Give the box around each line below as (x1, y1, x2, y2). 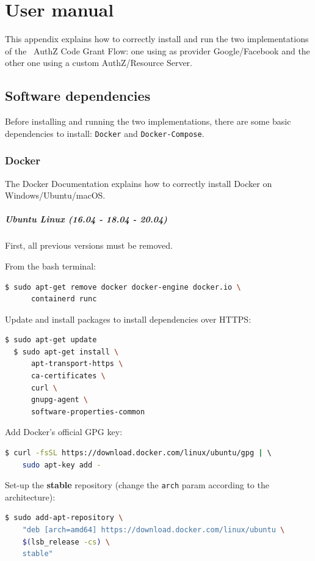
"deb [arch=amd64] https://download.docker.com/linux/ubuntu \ (22, 526, 285, 535)
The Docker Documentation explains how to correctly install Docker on (5, 177, 272, 189)
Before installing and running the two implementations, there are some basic (5, 115, 291, 128)
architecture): (5, 490, 56, 503)
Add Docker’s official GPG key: (5, 425, 123, 438)
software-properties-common (31, 407, 145, 416)
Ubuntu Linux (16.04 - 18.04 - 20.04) (5, 213, 167, 226)
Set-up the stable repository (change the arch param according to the (5, 479, 269, 491)
